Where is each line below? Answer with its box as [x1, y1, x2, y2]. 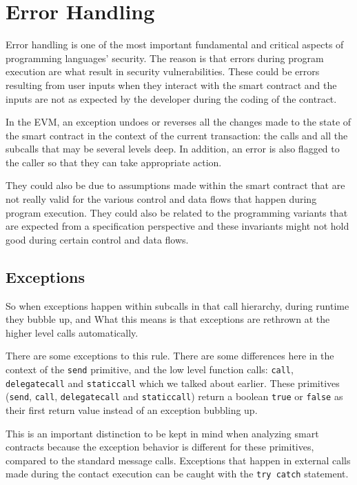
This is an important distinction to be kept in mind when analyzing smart [6, 426, 319, 440]
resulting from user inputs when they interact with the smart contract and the [6, 77, 337, 92]
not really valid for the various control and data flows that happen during [6, 192, 317, 206]
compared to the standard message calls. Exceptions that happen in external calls [6, 453, 351, 467]
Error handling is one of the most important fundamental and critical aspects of [6, 37, 344, 52]
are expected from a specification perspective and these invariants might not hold [6, 219, 349, 233]
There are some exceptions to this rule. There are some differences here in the [6, 348, 334, 363]
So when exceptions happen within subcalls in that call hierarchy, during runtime [6, 298, 349, 313]
